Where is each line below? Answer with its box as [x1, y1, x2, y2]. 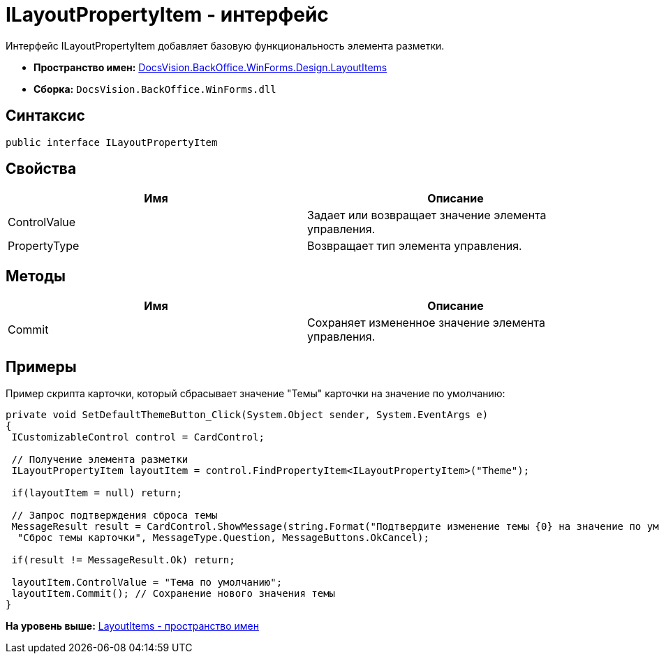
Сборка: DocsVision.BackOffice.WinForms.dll [34, 82, 276, 95]
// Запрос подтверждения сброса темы [11, 510, 218, 521]
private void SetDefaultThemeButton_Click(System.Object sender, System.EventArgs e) [6, 409, 489, 421]
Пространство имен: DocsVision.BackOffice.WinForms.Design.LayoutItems [34, 61, 387, 73]
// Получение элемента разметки [11, 454, 188, 466]
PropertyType [8, 239, 80, 253]
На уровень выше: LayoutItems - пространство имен [6, 620, 259, 632]
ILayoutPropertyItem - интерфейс [6, 3, 329, 27]
